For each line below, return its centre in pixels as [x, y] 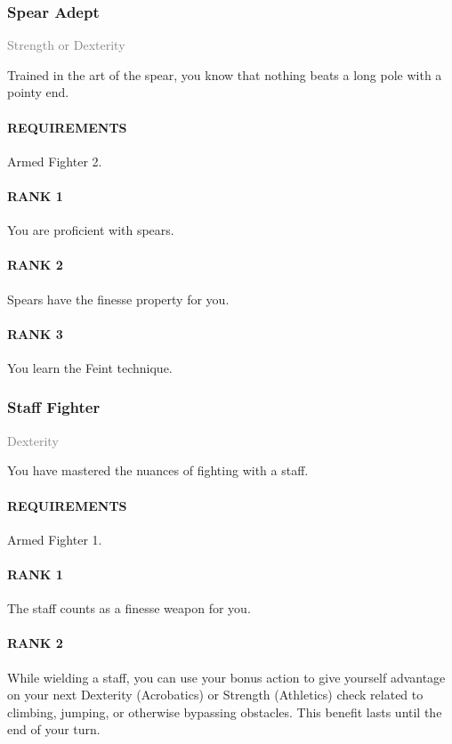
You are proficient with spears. [91, 230]
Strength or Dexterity [66, 45]
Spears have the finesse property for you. [118, 299]
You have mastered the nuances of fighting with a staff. [158, 470]
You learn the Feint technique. [90, 367]
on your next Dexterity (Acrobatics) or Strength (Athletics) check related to [215, 695]
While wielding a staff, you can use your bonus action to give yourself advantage [226, 677]
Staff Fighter [54, 407]
